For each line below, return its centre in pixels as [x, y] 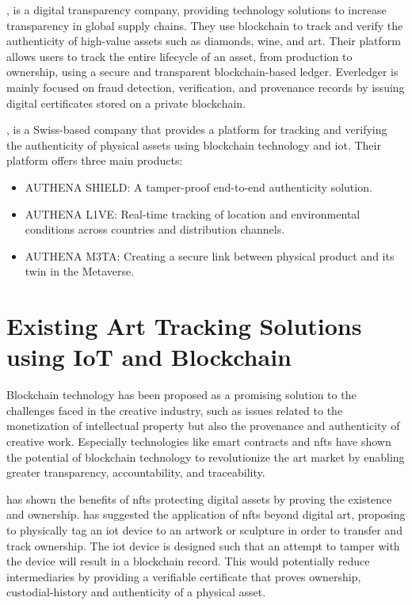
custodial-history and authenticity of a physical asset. [136, 592]
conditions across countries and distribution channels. [155, 229]
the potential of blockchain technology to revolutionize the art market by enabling [206, 457]
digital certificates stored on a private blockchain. [126, 103]
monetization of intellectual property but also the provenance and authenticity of [203, 426]
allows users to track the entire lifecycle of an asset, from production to [179, 56]
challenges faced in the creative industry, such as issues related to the [175, 410]
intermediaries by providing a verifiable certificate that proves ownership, [184, 576]
